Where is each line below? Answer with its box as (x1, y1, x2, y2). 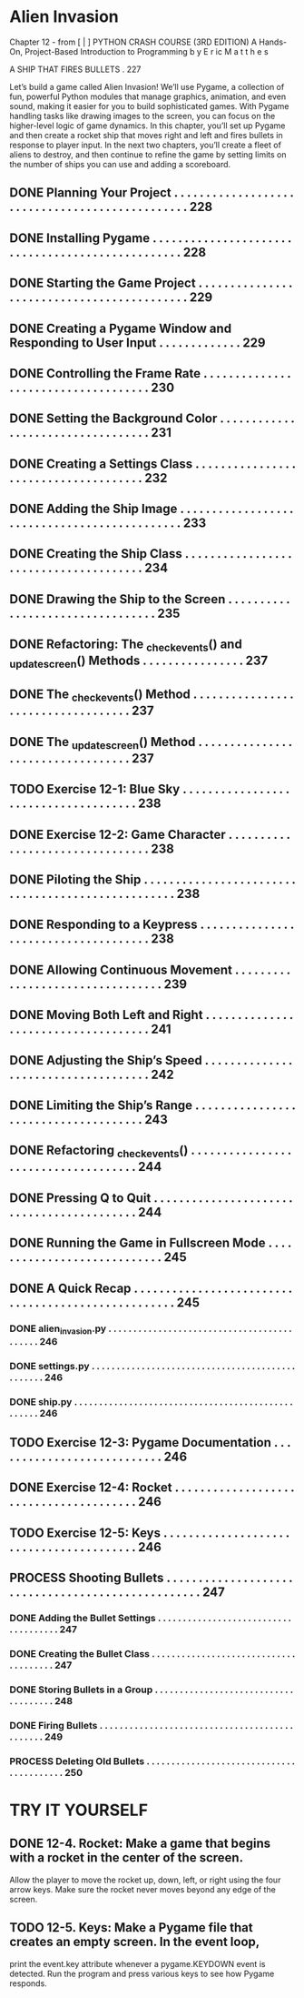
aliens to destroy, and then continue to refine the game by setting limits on (9, 148, 287, 160)
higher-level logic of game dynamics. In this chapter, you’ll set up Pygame (9, 120, 286, 131)
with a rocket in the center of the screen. (9, 1850, 243, 1866)
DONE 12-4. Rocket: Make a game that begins (9, 1836, 271, 1852)
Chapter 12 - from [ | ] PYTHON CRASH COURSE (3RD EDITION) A (9, 36, 257, 47)
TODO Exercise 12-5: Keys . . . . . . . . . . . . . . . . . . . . (9, 1525, 290, 1540)
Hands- (258, 36, 288, 47)
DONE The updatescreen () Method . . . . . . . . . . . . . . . (9, 734, 292, 752)
